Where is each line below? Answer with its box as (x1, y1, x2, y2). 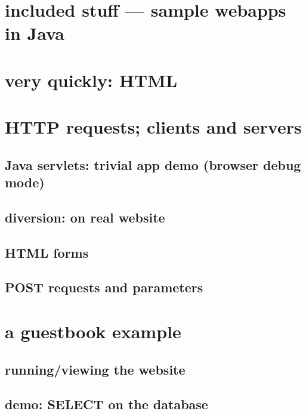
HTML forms (5, 243, 89, 261)
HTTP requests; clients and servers (5, 115, 302, 139)
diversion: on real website (5, 208, 165, 226)
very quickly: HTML (5, 67, 178, 92)
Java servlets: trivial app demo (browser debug (5, 155, 301, 174)
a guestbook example (5, 319, 181, 344)
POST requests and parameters (5, 278, 203, 296)
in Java (5, 21, 64, 45)
